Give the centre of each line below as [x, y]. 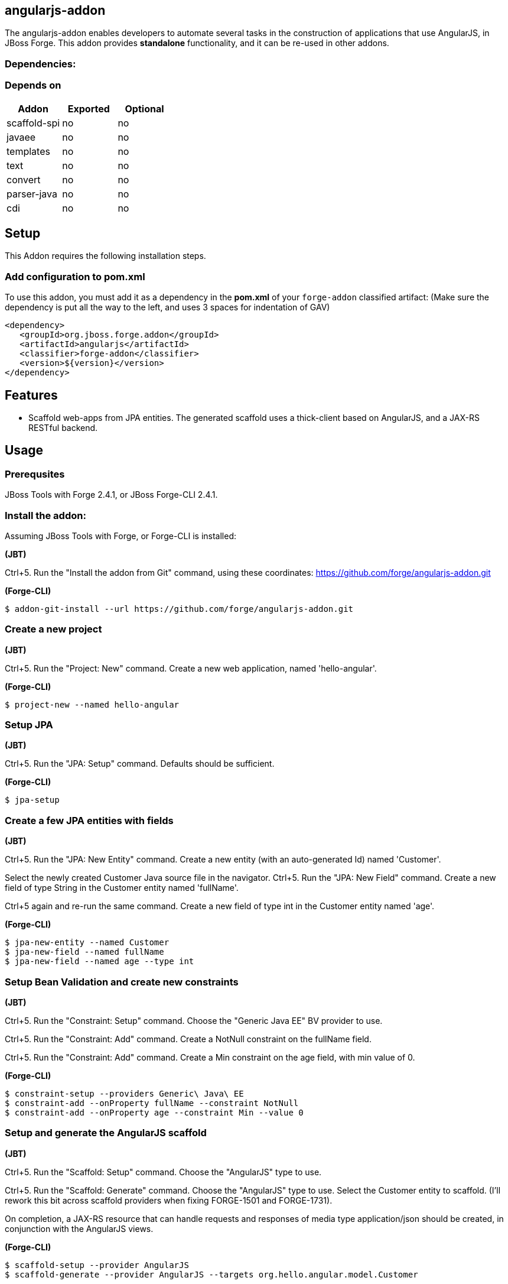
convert [24, 179]
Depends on [33, 85]
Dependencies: [40, 64]
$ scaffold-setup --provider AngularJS [97, 1265]
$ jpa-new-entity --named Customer [87, 943]
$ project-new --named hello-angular [92, 704]
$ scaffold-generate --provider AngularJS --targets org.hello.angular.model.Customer [211, 1274]
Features [31, 395]
